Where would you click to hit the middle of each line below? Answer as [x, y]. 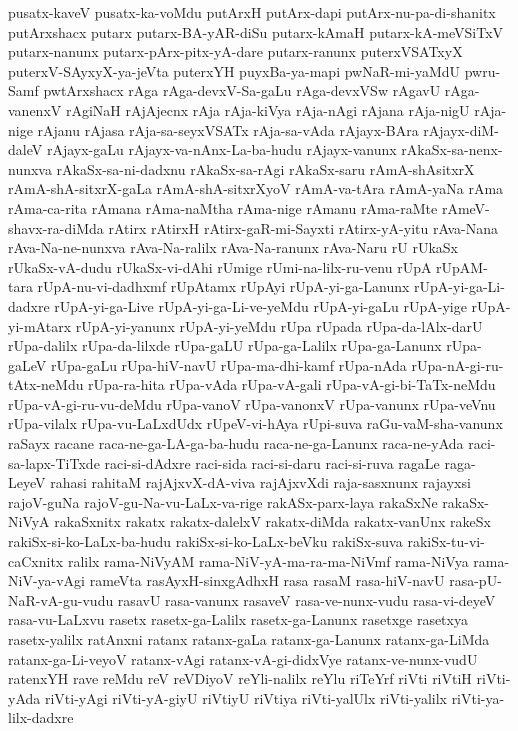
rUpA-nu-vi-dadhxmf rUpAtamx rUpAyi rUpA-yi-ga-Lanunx [223, 286]
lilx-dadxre [41, 717]
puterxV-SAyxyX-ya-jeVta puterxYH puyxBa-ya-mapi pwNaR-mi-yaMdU [234, 70]
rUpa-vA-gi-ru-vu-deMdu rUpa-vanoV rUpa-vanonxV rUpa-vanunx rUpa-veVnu [252, 403]
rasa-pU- [475, 580]
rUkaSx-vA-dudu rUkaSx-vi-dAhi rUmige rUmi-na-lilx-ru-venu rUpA [220, 266]
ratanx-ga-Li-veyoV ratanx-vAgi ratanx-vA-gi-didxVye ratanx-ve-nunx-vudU [243, 658]
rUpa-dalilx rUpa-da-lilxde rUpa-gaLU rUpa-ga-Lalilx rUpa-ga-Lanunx [225, 345]
